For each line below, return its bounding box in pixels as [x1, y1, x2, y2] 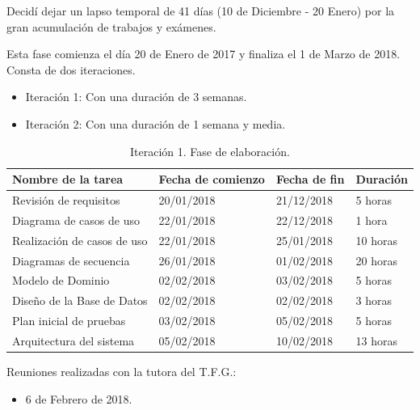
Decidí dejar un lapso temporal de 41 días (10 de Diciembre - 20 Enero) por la [6, 2, 395, 19]
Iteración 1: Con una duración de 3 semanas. [25, 88, 247, 105]
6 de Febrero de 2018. [25, 390, 132, 407]
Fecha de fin [275, 171, 345, 188]
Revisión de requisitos [12, 192, 120, 208]
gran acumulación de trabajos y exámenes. [6, 18, 216, 35]
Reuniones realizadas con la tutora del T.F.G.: [6, 363, 237, 379]
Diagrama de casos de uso [12, 211, 140, 228]
